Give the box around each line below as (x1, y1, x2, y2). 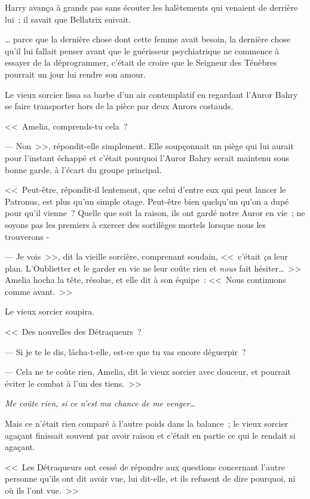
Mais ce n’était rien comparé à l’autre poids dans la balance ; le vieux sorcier (5, 417, 288, 430)
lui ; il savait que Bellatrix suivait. (5, 13, 131, 25)
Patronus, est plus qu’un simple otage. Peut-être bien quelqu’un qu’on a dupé (5, 195, 289, 207)
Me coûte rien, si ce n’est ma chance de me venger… (5, 397, 196, 409)
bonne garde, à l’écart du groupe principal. (5, 163, 162, 175)
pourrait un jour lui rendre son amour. (5, 67, 146, 80)
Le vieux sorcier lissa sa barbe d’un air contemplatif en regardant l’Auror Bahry (5, 88, 298, 100)
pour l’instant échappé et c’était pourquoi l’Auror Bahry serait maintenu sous (5, 151, 289, 164)
